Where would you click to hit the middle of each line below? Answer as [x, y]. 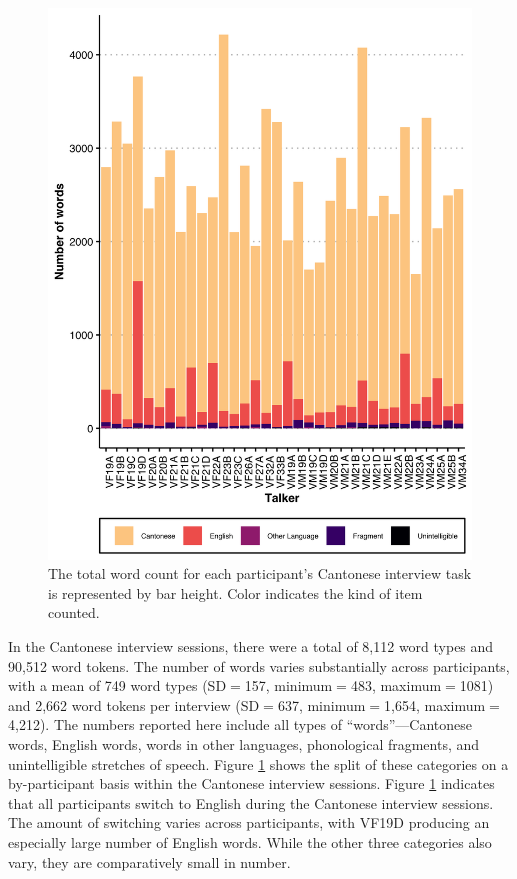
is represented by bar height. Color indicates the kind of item [235, 592]
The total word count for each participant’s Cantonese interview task [260, 573]
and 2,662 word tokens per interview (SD [134, 704]
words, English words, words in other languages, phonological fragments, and [244, 744]
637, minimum [321, 704]
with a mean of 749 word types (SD [117, 685]
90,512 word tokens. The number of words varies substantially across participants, [259, 665]
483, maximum [396, 685]
